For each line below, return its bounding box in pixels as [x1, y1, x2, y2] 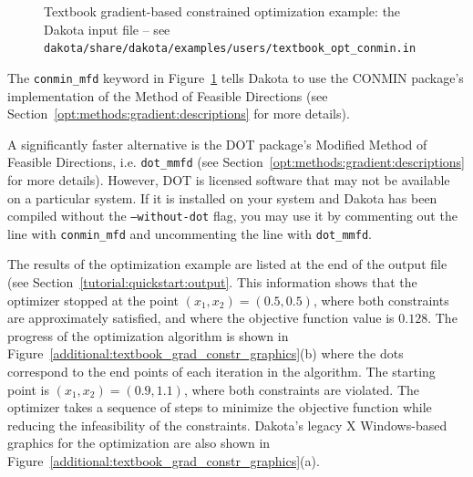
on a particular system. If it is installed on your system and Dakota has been [7, 188, 437, 207]
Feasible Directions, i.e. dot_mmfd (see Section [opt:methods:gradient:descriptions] [7, 152, 466, 171]
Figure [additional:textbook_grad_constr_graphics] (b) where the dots [7, 344, 404, 363]
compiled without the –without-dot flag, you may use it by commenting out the [7, 206, 458, 225]
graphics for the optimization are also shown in [7, 433, 271, 452]
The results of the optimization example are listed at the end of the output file [7, 254, 447, 274]
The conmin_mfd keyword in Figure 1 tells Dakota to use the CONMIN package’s [7, 67, 464, 87]
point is [7, 379, 49, 399]
